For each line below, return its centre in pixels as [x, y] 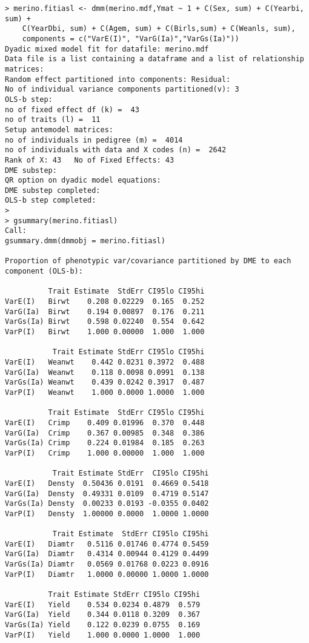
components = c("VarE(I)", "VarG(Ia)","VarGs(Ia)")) [131, 39]
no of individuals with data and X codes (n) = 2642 [116, 150]
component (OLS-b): [44, 271]
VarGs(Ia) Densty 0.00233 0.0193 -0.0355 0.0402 [107, 504]
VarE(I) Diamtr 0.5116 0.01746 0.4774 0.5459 [107, 544]
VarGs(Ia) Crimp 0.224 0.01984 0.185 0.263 [105, 443]
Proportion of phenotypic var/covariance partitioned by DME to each [148, 261]
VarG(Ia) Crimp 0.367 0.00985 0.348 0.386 [105, 433]
